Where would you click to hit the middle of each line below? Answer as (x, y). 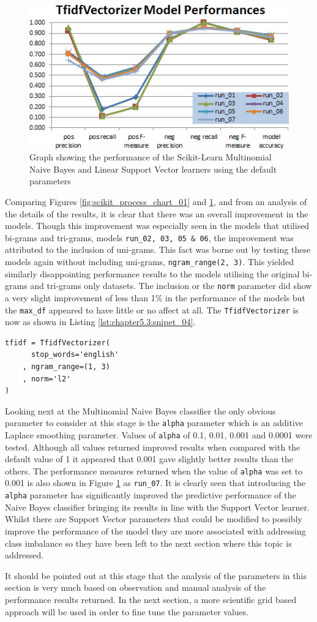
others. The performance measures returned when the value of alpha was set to (154, 470)
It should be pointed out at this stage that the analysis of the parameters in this (156, 575)
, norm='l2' (47, 379)
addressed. (24, 555)
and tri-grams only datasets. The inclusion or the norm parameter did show (171, 286)
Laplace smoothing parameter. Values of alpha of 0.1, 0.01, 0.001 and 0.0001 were (159, 434)
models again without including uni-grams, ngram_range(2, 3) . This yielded (150, 262)
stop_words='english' (75, 355)
